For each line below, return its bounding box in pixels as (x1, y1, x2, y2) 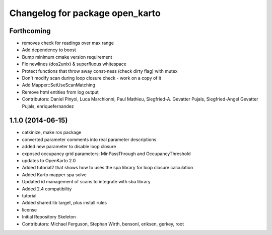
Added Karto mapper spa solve (22, 171, 87, 178)
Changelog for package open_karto (9, 8, 161, 19)
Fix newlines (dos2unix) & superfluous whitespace (22, 61, 127, 67)
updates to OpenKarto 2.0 (22, 158, 76, 164)
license (22, 206, 37, 213)
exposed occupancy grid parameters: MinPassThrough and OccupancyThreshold (22, 151, 191, 157)
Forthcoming (9, 27, 51, 35)
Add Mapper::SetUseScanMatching (22, 82, 96, 88)
